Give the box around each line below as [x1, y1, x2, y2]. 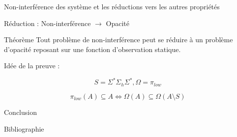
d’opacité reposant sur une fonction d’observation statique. [4, 44, 181, 54]
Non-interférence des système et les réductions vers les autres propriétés [4, 1, 220, 11]
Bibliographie [4, 123, 44, 134]
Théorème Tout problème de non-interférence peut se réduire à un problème [4, 34, 233, 45]
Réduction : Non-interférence [4, 18, 91, 28]
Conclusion [4, 107, 37, 117]
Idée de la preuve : [4, 60, 60, 71]
